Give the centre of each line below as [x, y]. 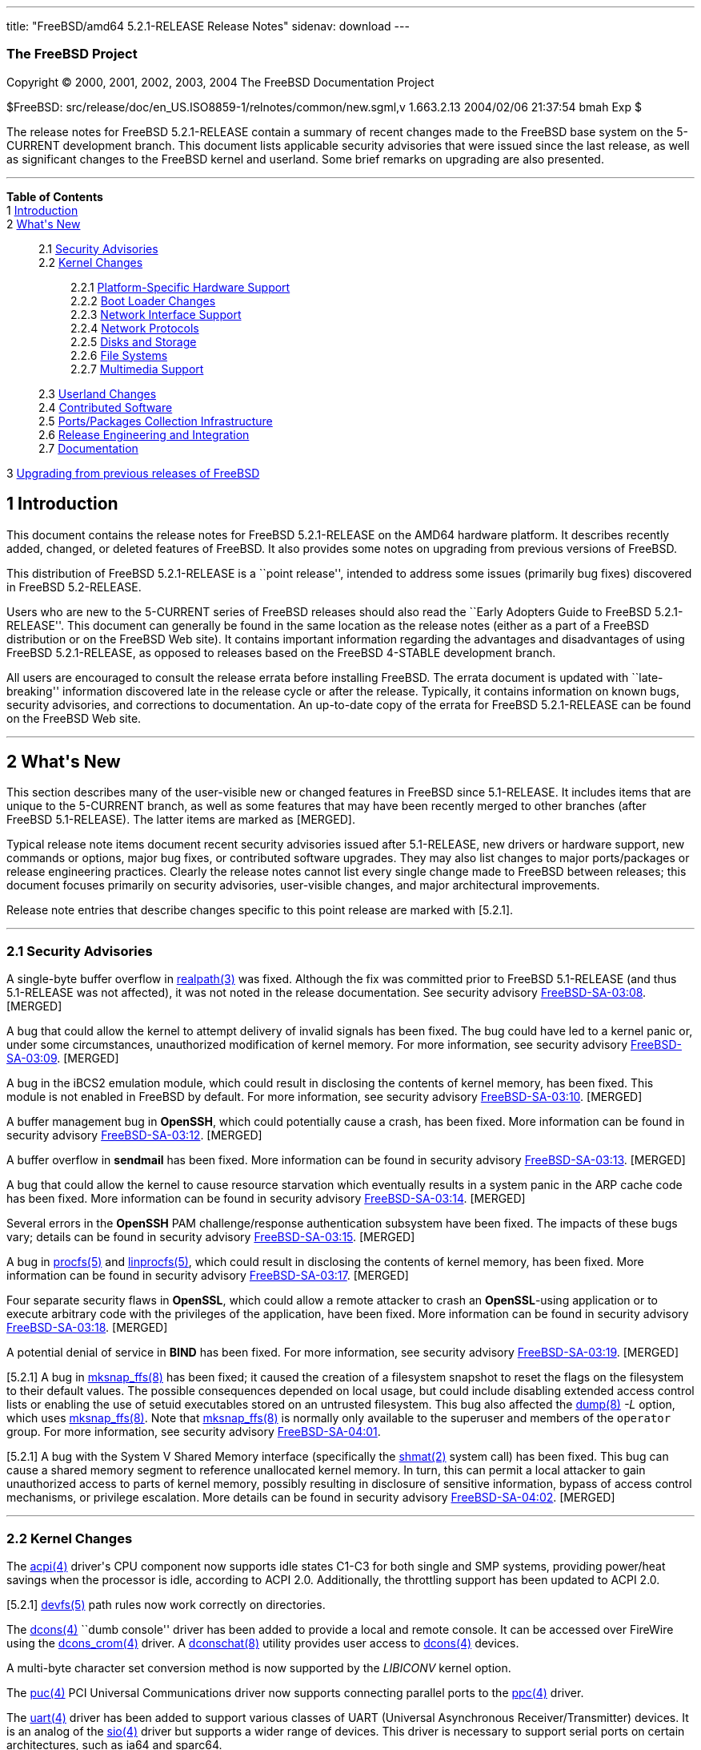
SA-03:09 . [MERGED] [63, 1058]
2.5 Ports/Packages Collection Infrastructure [156, 421]
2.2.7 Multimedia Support [137, 369]
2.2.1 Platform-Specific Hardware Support [180, 287]
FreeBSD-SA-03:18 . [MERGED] [87, 1328]
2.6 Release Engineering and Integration [144, 434]
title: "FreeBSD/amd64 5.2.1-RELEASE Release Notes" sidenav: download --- [208, 26]
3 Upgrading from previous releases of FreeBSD [133, 473]
